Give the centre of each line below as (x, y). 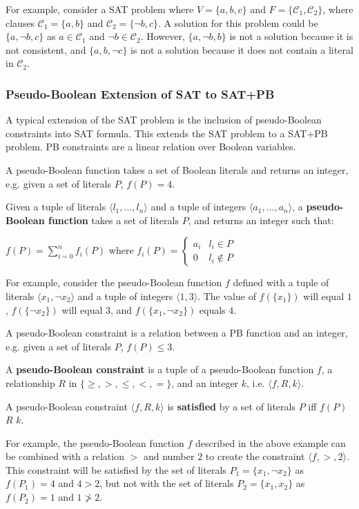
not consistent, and (46, 49)
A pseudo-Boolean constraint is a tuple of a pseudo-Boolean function (160, 369)
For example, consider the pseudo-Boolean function (114, 282)
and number (169, 456)
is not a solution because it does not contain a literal (242, 49)
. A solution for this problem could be (238, 22)
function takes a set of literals (113, 220)
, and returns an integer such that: (261, 220)
